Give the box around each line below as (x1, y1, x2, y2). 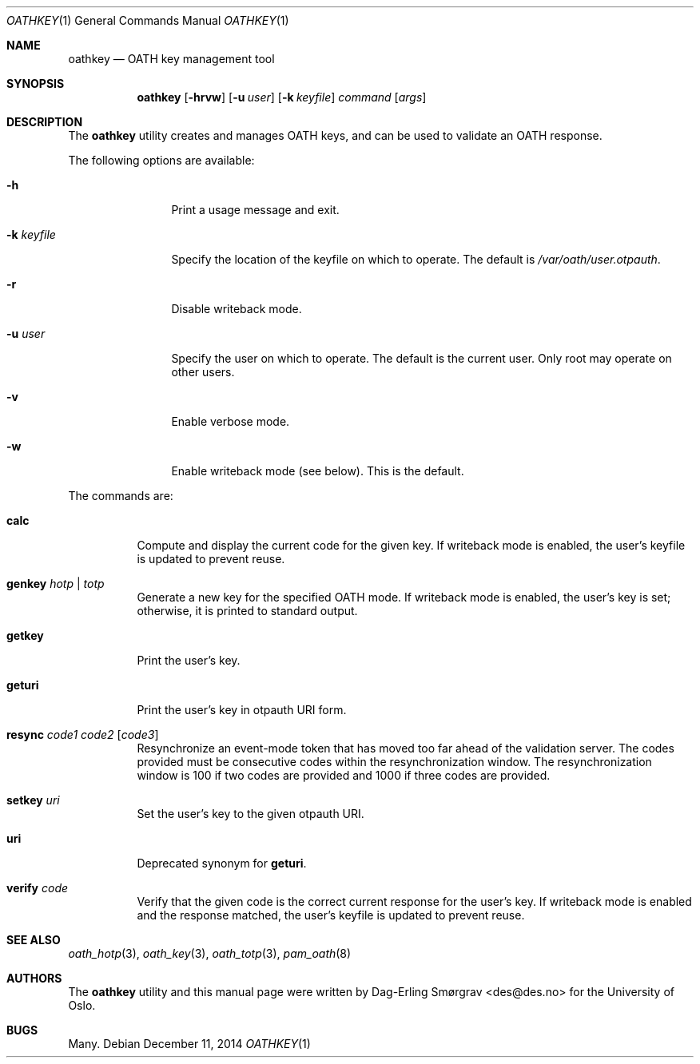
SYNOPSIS (6, 77, 65, 90)
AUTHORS (6, 971, 62, 985)
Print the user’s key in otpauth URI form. (137, 703, 347, 717)
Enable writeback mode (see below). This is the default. (171, 464, 464, 478)
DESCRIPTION (6, 115, 83, 129)
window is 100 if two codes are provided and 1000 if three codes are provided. (137, 768, 551, 782)
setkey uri (6, 793, 60, 807)
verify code (6, 881, 69, 895)
